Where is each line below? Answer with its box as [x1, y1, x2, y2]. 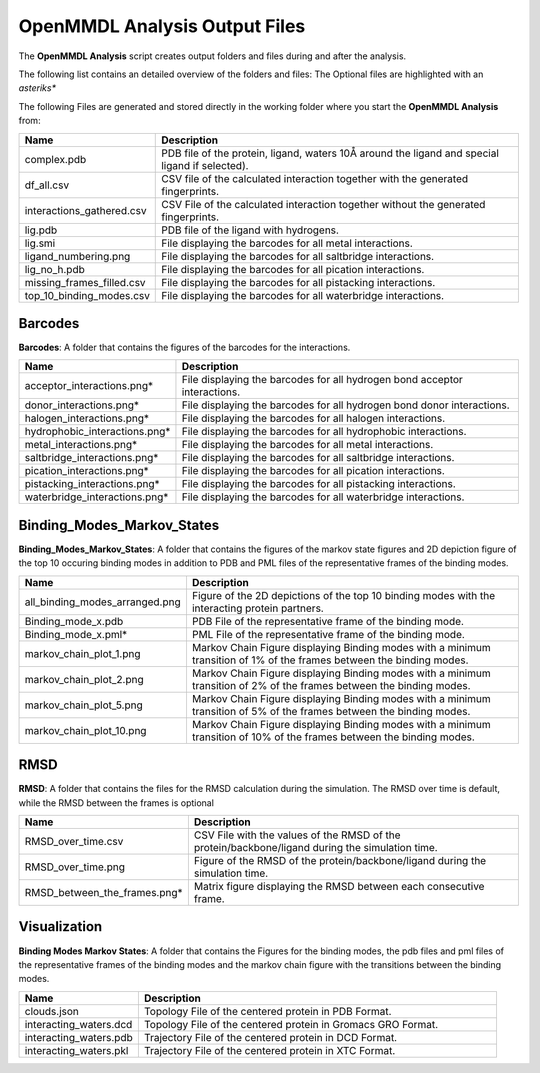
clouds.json [24, 1004, 80, 1018]
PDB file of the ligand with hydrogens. [161, 223, 340, 237]
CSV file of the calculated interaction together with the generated [161, 171, 469, 185]
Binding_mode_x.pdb [24, 614, 124, 628]
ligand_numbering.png [24, 249, 131, 263]
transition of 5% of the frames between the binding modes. [191, 704, 471, 718]
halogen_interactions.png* [24, 411, 150, 425]
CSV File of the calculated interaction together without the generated [161, 197, 486, 211]
